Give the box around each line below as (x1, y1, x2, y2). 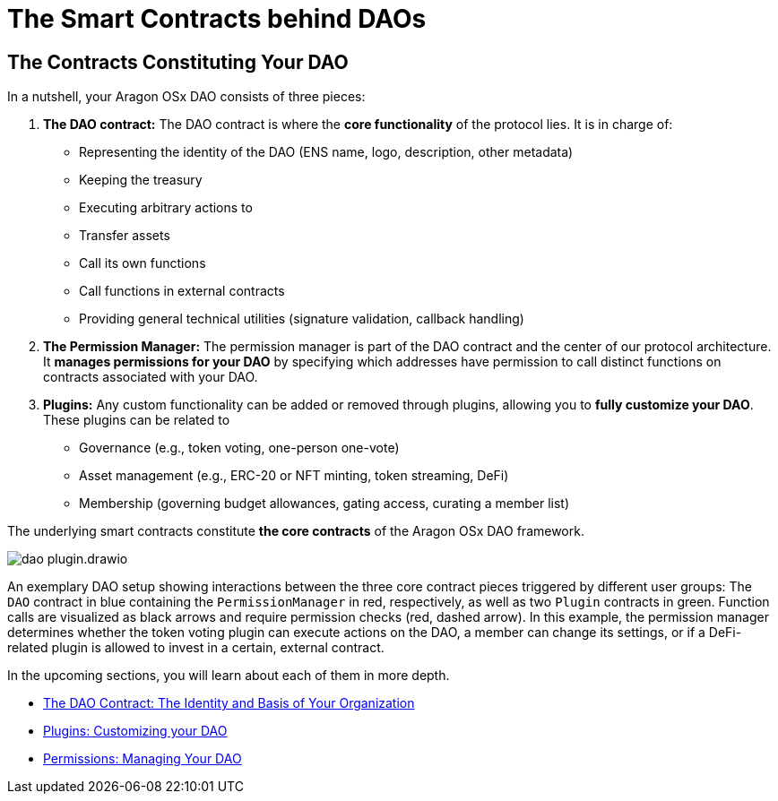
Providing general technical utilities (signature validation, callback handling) (79, 311, 524, 327)
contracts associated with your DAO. (43, 369, 258, 385)
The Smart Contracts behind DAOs (7, 4, 427, 34)
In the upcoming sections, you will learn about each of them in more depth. (7, 667, 450, 684)
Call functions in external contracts (79, 283, 285, 299)
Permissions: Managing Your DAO (43, 751, 242, 767)
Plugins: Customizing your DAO (43, 723, 228, 739)
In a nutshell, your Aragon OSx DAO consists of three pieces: (7, 89, 366, 105)
